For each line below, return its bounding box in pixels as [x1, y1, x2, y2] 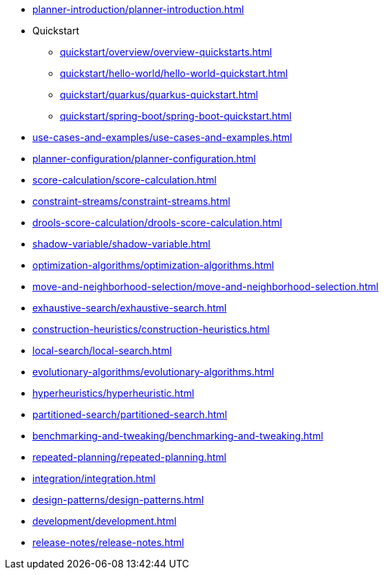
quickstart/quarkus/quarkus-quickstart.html [60, 89, 258, 100]
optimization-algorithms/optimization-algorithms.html [32, 259, 275, 271]
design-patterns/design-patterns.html [32, 494, 204, 506]
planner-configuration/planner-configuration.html [32, 153, 256, 164]
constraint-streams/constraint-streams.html [32, 195, 231, 207]
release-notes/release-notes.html [32, 536, 184, 548]
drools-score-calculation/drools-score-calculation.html [32, 217, 282, 228]
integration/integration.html [32, 473, 156, 484]
